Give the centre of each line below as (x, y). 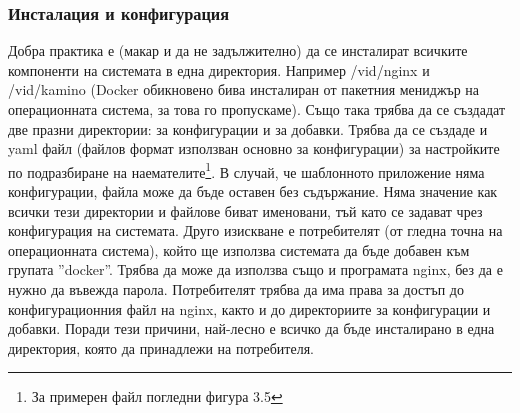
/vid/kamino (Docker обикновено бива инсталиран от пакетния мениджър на (244, 89)
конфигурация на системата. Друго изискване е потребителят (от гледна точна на (255, 230)
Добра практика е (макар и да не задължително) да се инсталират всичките (238, 50)
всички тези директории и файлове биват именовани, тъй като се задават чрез (245, 210)
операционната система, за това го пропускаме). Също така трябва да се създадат (257, 109)
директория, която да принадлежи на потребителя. (161, 347)
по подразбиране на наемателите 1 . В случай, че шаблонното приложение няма (246, 170)
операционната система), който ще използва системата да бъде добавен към (239, 249)
